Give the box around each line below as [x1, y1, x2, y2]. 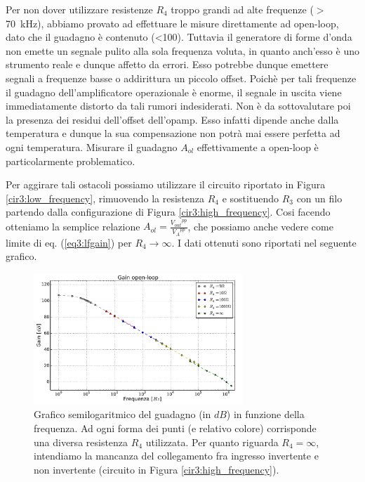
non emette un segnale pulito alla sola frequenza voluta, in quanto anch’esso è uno [6, 43, 359, 58]
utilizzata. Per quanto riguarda [145, 434, 279, 449]
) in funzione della [226, 407, 305, 422]
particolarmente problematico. [6, 153, 135, 168]
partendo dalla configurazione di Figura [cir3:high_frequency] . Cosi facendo [6, 204, 331, 219]
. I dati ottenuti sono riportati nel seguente [171, 235, 357, 249]
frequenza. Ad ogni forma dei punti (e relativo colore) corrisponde [34, 421, 317, 436]
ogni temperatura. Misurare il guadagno [6, 139, 178, 154]
